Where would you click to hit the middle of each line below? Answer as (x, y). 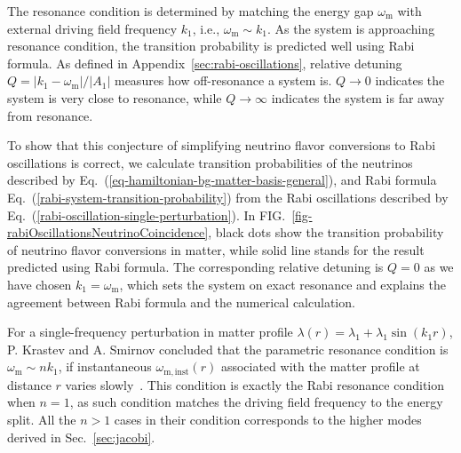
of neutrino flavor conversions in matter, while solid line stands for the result (216, 249)
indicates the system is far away (358, 97)
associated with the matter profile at (320, 366)
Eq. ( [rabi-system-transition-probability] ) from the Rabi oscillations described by (228, 197)
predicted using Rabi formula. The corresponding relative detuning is (195, 267)
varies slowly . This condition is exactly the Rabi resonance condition (255, 384)
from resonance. (50, 115)
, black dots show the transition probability (326, 232)
